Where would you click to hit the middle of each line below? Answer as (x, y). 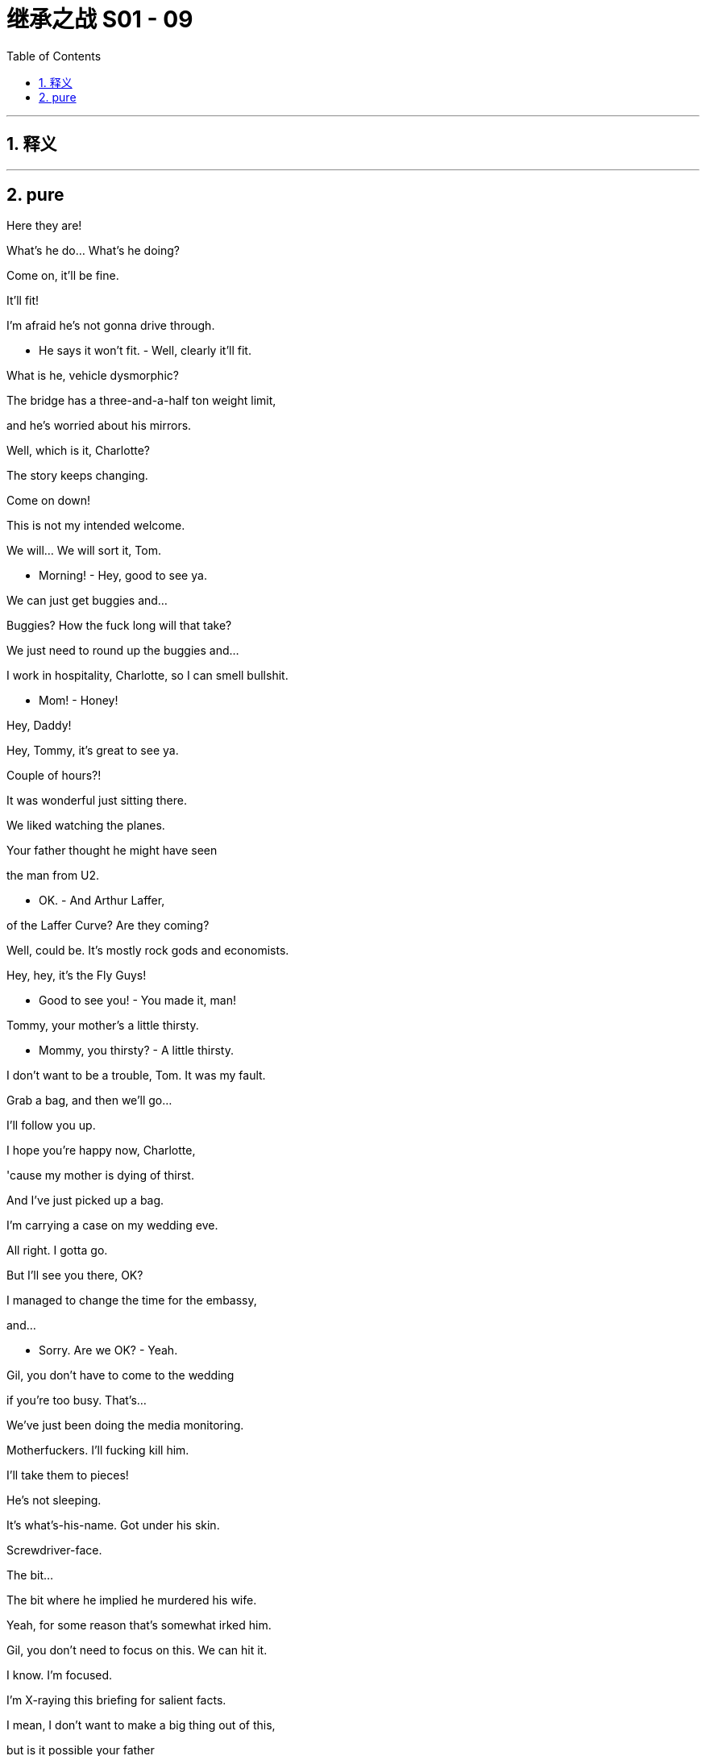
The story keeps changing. (77, 476)
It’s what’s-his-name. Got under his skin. (113, 1525)
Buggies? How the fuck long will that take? (119, 626)
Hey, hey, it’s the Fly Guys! (77, 976)
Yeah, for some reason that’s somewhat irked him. (139, 1625)
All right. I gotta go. (57, 1250)
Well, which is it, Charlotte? (78, 451)
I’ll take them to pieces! (68, 1475)
